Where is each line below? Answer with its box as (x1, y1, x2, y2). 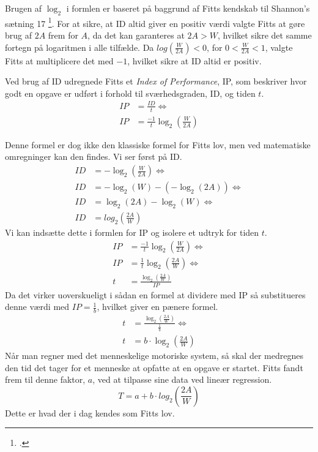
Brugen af (5, 2, 42, 14)
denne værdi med (5, 300, 70, 313)
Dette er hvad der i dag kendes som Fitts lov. (5, 406, 175, 419)
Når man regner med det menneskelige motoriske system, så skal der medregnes (5, 349, 303, 362)
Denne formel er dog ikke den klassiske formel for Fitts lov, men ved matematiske (5, 138, 311, 151)
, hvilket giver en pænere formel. (97, 300, 218, 313)
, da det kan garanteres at (87, 29, 185, 42)
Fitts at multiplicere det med (5, 54, 114, 67)
